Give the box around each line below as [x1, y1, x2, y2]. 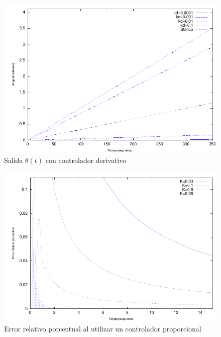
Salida [4, 155, 23, 165]
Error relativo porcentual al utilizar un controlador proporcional [4, 323, 201, 334]
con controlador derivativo [45, 155, 127, 165]
